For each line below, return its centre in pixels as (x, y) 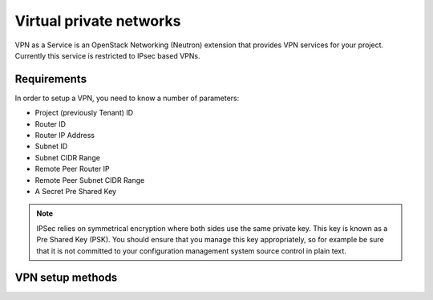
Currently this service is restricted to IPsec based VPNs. (107, 55)
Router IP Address (65, 136)
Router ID (51, 124)
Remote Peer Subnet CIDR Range (90, 180)
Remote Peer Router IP (72, 169)
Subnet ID (51, 146)
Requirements (51, 79)
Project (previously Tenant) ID (84, 113)
